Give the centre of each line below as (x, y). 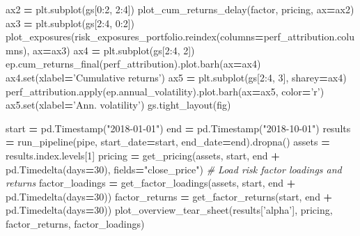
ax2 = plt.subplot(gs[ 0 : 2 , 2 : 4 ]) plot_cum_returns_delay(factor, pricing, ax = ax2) (180, 9)
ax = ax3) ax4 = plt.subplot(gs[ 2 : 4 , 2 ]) (114, 50)
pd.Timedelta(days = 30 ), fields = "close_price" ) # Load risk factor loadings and (174, 169)
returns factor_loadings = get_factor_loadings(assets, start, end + (151, 183)
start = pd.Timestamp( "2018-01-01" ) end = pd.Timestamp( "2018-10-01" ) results (178, 128)
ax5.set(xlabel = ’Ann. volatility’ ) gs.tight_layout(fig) (118, 105)
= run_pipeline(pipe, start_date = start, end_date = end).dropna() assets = (168, 142)
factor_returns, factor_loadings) (75, 223)
